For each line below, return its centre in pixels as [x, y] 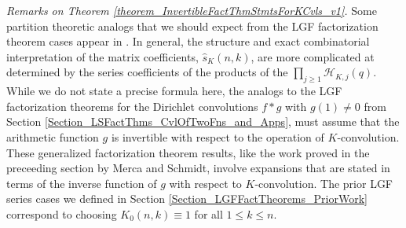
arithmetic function [53, 136]
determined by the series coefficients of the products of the [147, 72]
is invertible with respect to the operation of [218, 136]
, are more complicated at [313, 56]
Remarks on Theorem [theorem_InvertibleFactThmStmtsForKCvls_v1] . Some [192, 10]
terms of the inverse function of [82, 183]
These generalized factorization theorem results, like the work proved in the [188, 152]
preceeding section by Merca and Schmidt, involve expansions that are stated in [198, 168]
